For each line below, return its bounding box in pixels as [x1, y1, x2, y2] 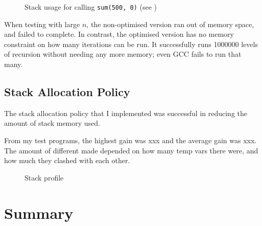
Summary [4, 202, 74, 223]
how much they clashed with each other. [4, 155, 130, 166]
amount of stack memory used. [4, 118, 101, 128]
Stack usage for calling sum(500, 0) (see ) [25, 2, 157, 12]
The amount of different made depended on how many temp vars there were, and [4, 145, 258, 155]
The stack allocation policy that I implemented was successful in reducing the [4, 107, 247, 118]
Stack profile [25, 172, 64, 183]
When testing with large [4, 18, 80, 29]
